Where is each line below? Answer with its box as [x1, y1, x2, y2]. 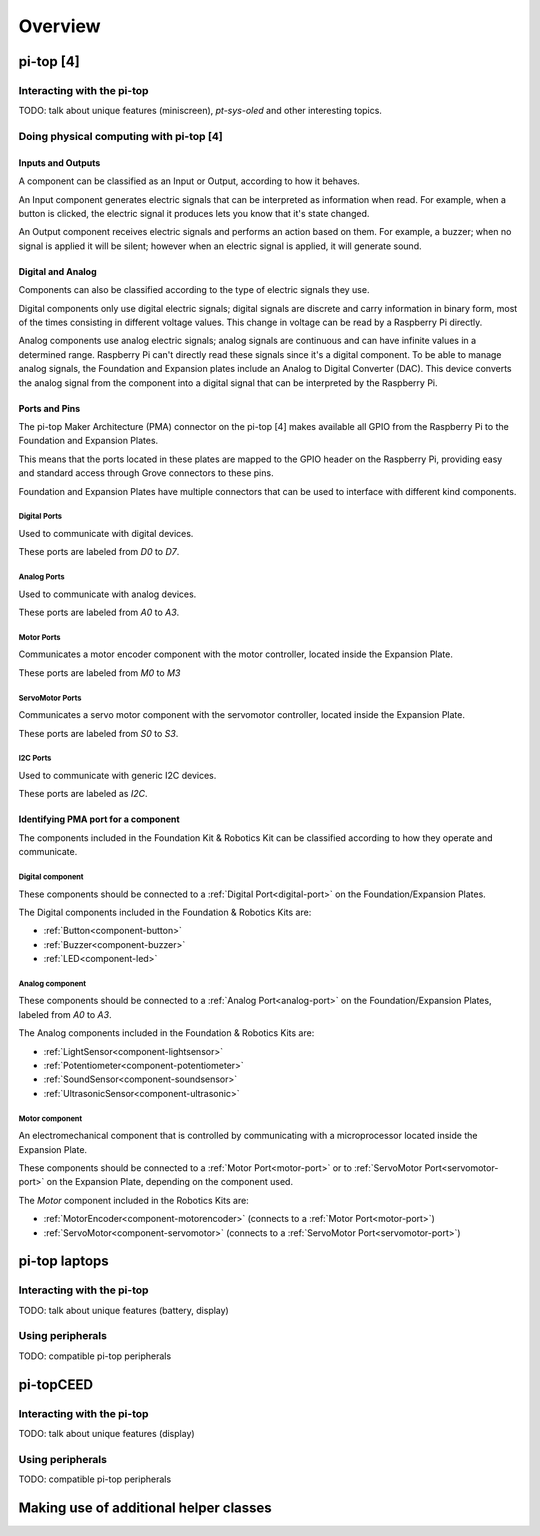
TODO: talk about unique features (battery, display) [18, 1304, 229, 1316]
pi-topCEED [18, 1376, 94, 1393]
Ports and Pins [18, 402, 81, 414]
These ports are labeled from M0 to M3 [18, 666, 181, 679]
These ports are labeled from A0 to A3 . [18, 606, 180, 619]
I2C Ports [18, 753, 52, 764]
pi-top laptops [18, 1253, 109, 1270]
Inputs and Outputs [18, 156, 101, 169]
